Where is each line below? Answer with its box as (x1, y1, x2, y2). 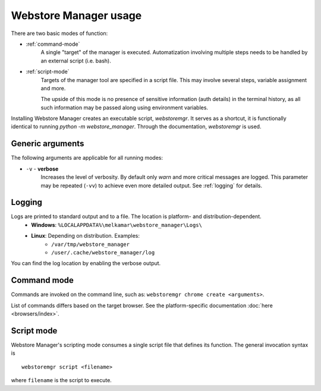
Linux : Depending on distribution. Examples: (31, 232, 140, 239)
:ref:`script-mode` (26, 68, 70, 75)
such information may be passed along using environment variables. (40, 104, 208, 111)
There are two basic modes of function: (11, 30, 108, 37)
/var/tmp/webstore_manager (51, 241, 130, 248)
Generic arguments (11, 138, 84, 149)
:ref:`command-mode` (26, 40, 80, 48)
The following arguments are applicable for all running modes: (11, 154, 163, 162)
